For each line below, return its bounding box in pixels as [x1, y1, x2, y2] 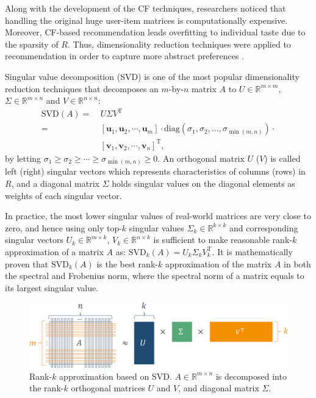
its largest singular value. [5, 281, 99, 294]
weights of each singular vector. [5, 189, 122, 201]
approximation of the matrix [165, 257, 272, 270]
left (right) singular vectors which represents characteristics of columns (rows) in [5, 165, 306, 178]
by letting [5, 151, 41, 164]
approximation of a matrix [5, 245, 104, 258]
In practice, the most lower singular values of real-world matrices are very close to [5, 209, 311, 222]
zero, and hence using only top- [5, 221, 122, 234]
